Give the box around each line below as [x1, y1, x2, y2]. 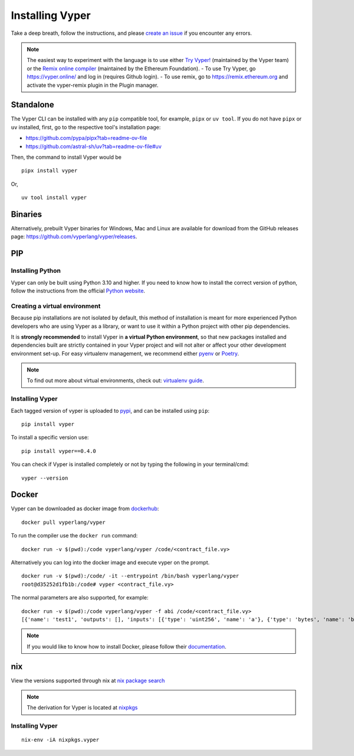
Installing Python [11, 266, 61, 275]
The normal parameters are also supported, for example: [11, 594, 149, 601]
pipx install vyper [21, 167, 78, 174]
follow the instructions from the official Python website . [11, 287, 146, 294]
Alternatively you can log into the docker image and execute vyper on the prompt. [11, 559, 209, 566]
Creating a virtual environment [11, 302, 101, 310]
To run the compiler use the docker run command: [11, 532, 138, 539]
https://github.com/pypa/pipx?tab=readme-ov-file [25, 135, 147, 142]
